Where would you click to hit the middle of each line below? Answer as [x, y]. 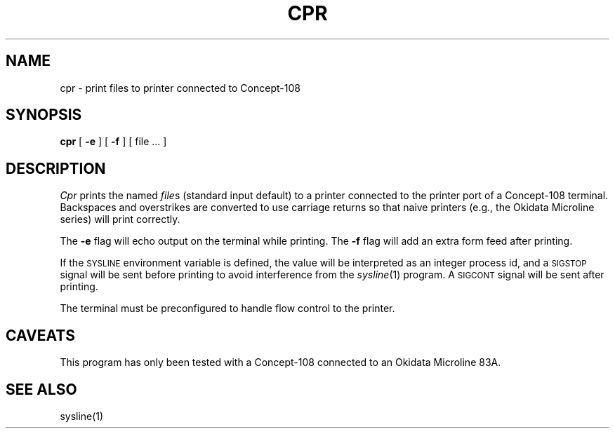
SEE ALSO [41, 389]
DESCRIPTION [56, 168]
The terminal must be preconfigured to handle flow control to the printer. [227, 308]
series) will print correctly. [120, 219]
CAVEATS [40, 335]
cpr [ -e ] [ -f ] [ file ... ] [113, 142]
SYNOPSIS [44, 115]
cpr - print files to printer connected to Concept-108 [180, 88]
